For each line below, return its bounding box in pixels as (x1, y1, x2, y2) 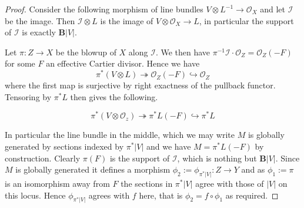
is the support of (109, 151, 170, 164)
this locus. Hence (5, 189, 66, 201)
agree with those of (195, 177, 264, 189)
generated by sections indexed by (5, 140, 124, 152)
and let (260, 3, 285, 15)
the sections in (121, 177, 173, 189)
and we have (146, 140, 191, 152)
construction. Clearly (5, 151, 81, 164)
